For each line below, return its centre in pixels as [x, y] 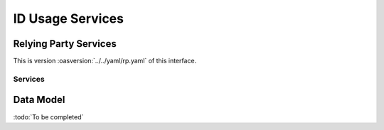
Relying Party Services [65, 44]
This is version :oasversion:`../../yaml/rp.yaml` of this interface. [105, 61]
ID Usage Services [69, 18]
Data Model [39, 100]
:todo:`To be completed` [48, 117]
